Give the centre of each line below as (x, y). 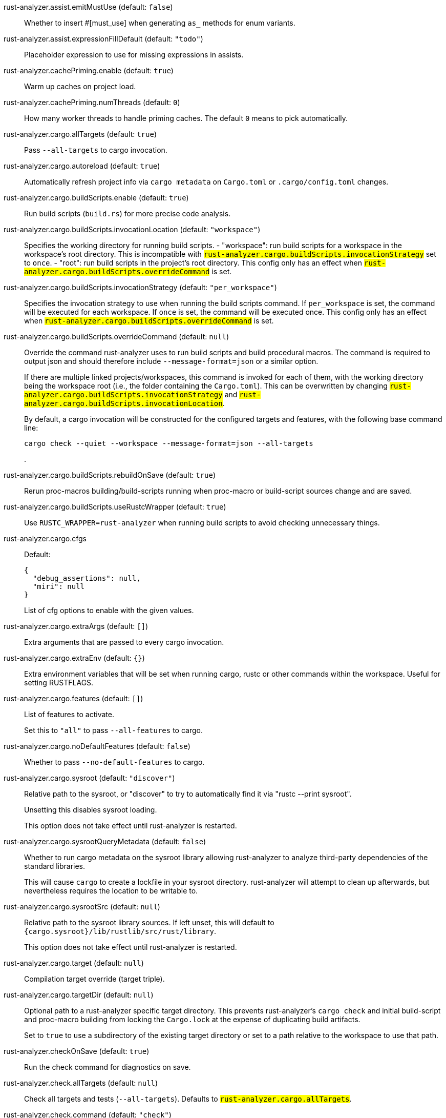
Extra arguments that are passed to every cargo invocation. (124, 642)
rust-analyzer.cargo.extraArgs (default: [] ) (76, 626)
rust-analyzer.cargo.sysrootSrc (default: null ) (82, 907)
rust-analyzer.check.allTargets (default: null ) (81, 1083)
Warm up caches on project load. (80, 86)
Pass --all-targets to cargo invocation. (96, 150)
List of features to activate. (69, 714)
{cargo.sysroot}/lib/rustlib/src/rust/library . (120, 931)
